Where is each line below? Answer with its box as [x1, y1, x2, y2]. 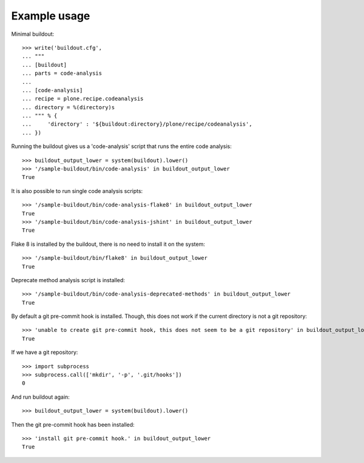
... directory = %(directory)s [22, 104, 115, 110]
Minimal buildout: [11, 30, 55, 38]
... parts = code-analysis [22, 70, 103, 77]
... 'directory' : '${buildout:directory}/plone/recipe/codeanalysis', [22, 121, 252, 127]
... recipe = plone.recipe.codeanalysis [22, 95, 144, 103]
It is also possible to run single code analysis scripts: [11, 187, 143, 194]
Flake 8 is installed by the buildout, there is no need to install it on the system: [11, 240, 206, 248]
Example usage [11, 9, 90, 22]
